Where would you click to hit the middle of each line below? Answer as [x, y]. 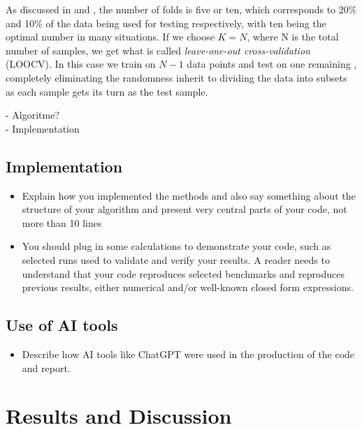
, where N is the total [293, 37]
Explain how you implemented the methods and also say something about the [189, 195]
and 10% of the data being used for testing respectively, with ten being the [166, 23]
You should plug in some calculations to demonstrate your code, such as [176, 246]
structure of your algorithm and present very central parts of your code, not [184, 209]
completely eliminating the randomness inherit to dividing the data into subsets [176, 77]
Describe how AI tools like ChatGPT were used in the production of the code [188, 354]
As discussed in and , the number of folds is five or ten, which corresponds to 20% [181, 9]
